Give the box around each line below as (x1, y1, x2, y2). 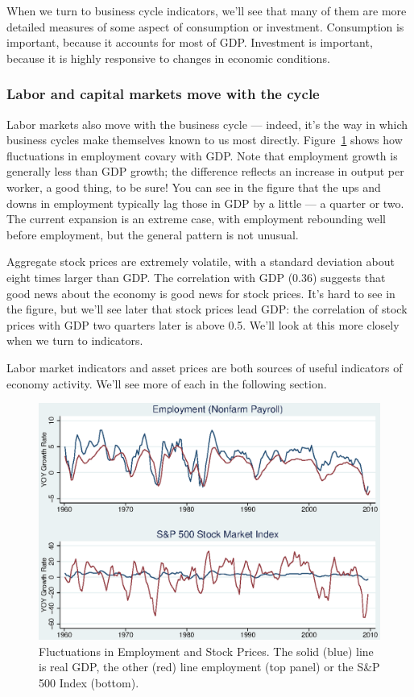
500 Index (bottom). (39, 674, 139, 691)
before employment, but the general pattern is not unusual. (6, 226, 299, 243)
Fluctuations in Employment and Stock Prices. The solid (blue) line (39, 642, 374, 659)
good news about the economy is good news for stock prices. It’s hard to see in (6, 284, 395, 301)
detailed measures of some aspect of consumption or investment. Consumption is (6, 18, 404, 35)
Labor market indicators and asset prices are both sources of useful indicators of (6, 359, 403, 375)
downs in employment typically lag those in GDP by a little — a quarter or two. (6, 194, 404, 211)
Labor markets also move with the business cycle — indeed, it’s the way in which (6, 115, 408, 132)
